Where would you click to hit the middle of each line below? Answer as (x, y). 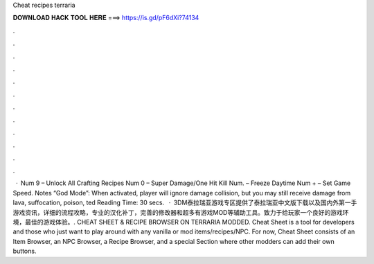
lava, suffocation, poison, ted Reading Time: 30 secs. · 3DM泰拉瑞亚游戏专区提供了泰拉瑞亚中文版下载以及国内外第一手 (185, 203)
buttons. (25, 251)
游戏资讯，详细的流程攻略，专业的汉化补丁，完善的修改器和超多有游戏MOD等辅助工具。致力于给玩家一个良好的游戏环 (181, 212)
